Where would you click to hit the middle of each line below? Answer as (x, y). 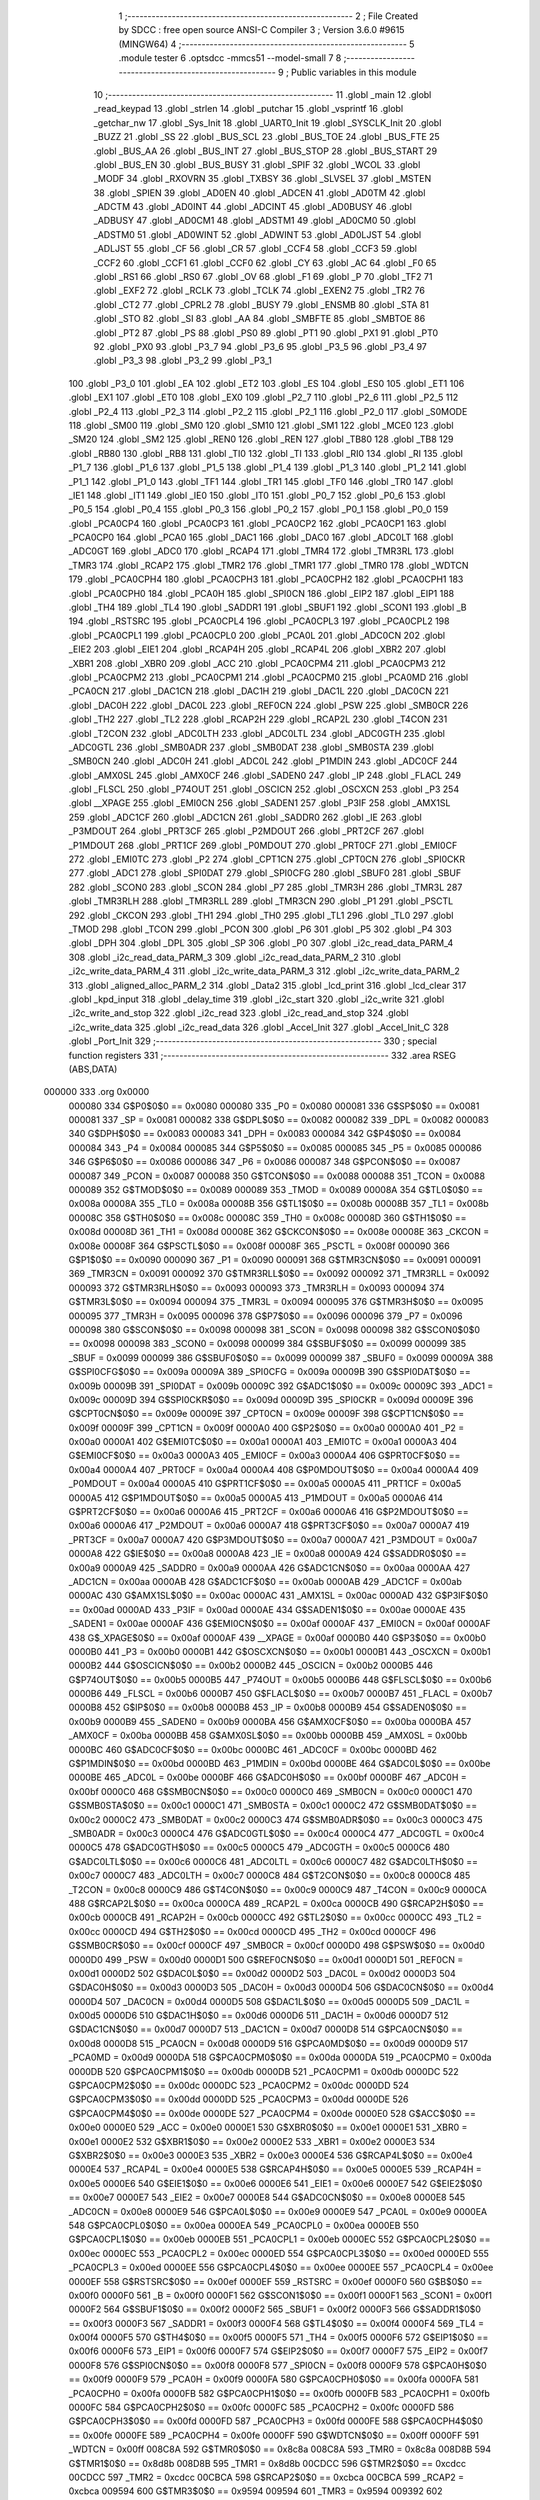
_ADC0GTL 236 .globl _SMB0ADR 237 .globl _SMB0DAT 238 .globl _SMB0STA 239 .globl (251, 747)
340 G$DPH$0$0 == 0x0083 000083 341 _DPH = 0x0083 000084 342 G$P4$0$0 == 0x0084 (265, 1134)
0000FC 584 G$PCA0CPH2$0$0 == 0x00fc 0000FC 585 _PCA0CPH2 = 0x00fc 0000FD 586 (261, 2407)
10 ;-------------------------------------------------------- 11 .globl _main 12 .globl (262, 94)
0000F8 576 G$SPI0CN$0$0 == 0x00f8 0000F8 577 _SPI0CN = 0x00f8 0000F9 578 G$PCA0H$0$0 (277, 2365)
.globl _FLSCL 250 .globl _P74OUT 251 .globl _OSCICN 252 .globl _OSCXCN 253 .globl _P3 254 (264, 789)
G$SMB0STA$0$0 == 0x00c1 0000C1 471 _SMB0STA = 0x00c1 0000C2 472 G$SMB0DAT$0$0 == (273, 1806)
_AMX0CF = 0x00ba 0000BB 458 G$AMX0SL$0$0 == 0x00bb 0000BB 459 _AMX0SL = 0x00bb (268, 1736)
